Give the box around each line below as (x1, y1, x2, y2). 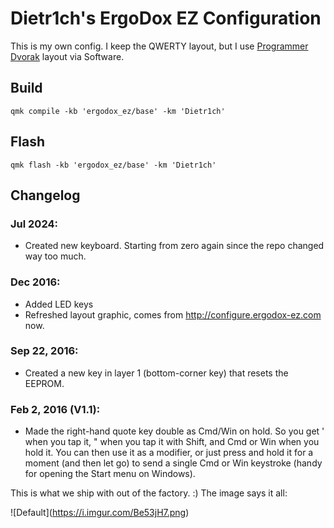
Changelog (10, 187, 81, 204)
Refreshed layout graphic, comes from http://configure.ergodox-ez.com (24, 308, 322, 321)
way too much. (24, 250, 87, 262)
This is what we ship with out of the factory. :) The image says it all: (10, 487, 288, 499)
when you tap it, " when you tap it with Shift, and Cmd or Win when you (24, 436, 320, 448)
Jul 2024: (10, 217, 58, 231)
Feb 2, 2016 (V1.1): (10, 402, 101, 416)
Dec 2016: (10, 275, 61, 289)
